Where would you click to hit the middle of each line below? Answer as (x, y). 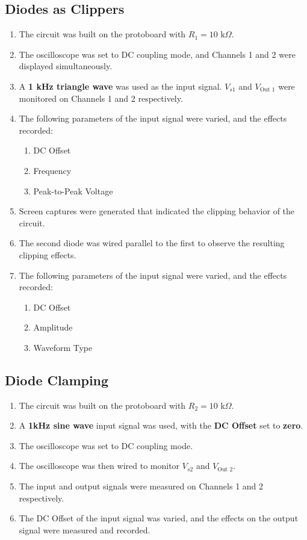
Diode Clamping (57, 380)
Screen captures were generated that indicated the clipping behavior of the (157, 211)
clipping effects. (48, 254)
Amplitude (53, 327)
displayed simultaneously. (66, 66)
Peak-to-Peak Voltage (73, 191)
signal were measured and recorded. (85, 529)
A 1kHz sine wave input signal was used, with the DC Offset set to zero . (161, 425)
